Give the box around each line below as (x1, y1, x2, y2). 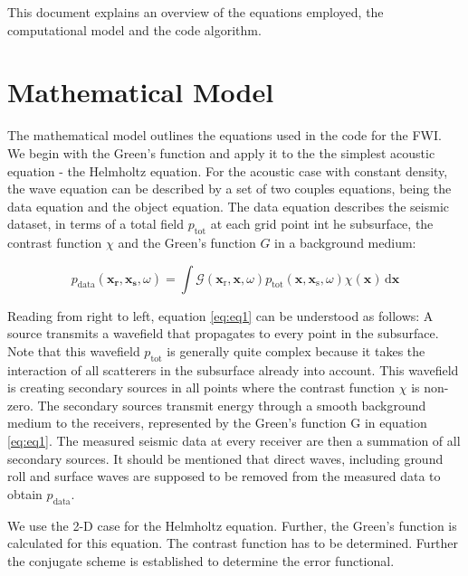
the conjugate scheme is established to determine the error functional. (7, 551, 395, 570)
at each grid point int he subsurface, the (210, 214, 434, 233)
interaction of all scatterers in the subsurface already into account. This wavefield (7, 360, 459, 379)
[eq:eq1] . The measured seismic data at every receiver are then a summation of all (7, 431, 461, 450)
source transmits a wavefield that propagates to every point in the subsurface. (7, 324, 439, 343)
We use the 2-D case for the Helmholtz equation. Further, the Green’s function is (7, 515, 457, 534)
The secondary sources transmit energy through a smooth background (37, 395, 426, 414)
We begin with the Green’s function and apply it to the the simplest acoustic (7, 143, 435, 162)
